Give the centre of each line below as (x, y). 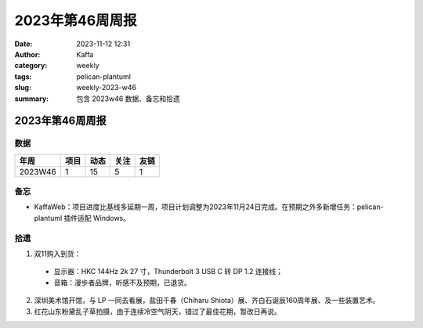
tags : (23, 76)
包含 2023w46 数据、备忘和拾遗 (128, 99)
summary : (32, 99)
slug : (23, 88)
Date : (23, 44)
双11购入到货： (58, 254)
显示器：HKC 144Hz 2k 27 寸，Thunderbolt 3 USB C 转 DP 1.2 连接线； (168, 272)
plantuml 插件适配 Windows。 (82, 218)
